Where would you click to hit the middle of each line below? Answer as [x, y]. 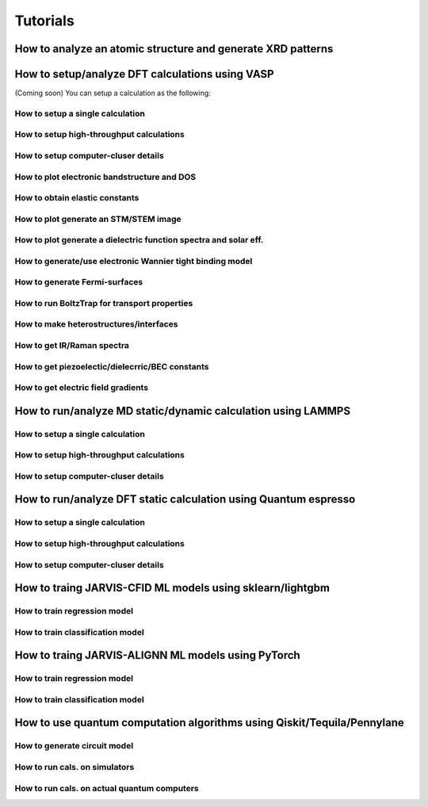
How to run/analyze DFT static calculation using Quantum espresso [185, 499]
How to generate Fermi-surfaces [79, 282]
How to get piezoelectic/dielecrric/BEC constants [112, 366]
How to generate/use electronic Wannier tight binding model [134, 261]
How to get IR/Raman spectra [72, 346]
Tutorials [44, 21]
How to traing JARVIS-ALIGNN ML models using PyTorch [157, 655]
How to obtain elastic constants [77, 198]
